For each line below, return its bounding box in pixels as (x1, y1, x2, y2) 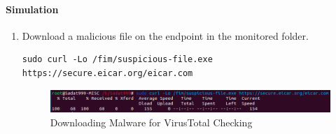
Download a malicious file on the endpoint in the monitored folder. (22, 28, 309, 43)
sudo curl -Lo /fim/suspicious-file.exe (22, 54, 213, 65)
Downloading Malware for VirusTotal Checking (50, 114, 253, 129)
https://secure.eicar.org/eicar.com (22, 68, 193, 78)
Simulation (6, 1, 59, 16)
